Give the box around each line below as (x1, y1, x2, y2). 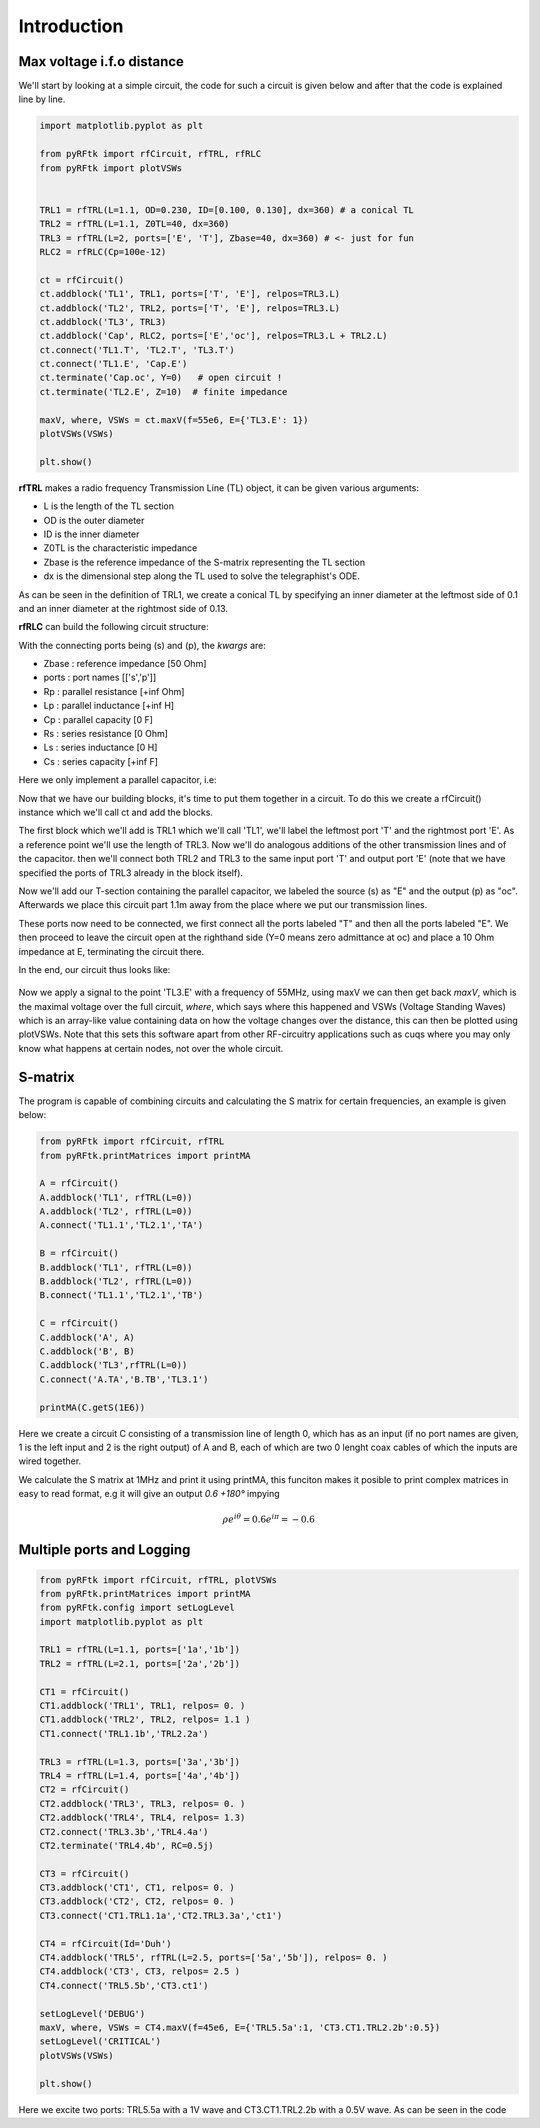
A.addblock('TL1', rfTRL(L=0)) (39, 1191, 194, 1203)
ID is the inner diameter (43, 528, 140, 540)
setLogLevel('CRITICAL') (39, 2036, 162, 2047)
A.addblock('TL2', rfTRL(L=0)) (39, 1206, 194, 1217)
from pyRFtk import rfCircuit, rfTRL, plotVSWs (39, 1574, 277, 1585)
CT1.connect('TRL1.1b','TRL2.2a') (39, 1728, 209, 1739)
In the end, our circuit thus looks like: (18, 963, 171, 975)
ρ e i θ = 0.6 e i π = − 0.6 (222, 1512, 315, 1525)
